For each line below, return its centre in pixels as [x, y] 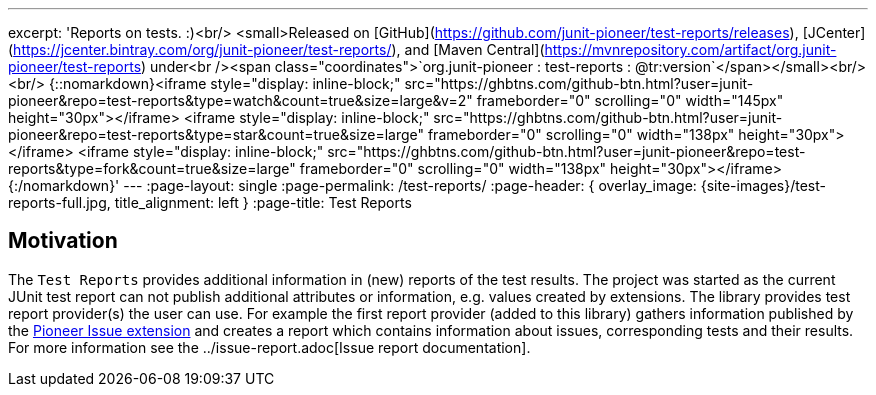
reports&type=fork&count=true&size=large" [152, 168]
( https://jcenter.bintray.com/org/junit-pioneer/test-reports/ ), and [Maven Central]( [276, 49]
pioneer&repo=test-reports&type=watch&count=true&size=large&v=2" [240, 100]
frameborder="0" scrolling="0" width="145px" [630, 100]
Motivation [63, 241]
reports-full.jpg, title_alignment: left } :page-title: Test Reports [210, 202]
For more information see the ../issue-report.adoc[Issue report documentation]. [269, 347]
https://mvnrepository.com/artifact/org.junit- [690, 49]
